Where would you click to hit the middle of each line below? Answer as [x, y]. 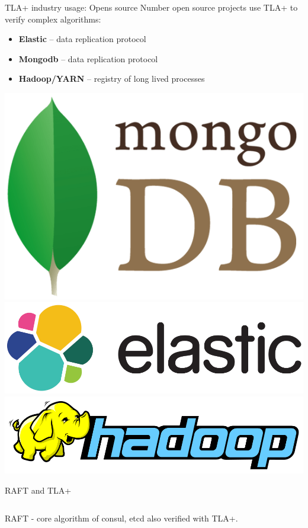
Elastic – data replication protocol [82, 39]
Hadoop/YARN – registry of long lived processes [112, 79]
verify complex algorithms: [53, 19]
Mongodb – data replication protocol [88, 58]
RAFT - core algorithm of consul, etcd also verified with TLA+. [121, 518]
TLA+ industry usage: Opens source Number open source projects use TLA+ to [151, 7]
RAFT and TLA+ [38, 490]
